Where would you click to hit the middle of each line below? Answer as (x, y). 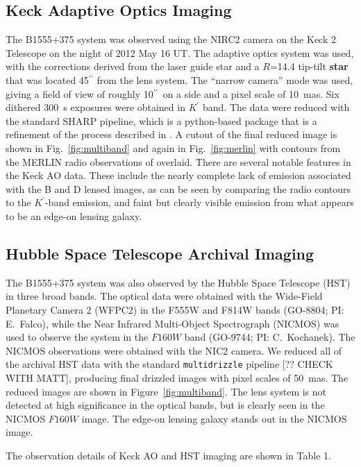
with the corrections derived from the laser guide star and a (133, 66)
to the (18, 202)
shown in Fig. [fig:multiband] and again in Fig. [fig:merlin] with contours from (173, 147)
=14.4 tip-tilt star (309, 66)
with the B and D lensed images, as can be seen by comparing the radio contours (178, 188)
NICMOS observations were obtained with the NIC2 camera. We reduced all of (174, 350)
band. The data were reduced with (276, 107)
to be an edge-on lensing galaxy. (74, 215)
